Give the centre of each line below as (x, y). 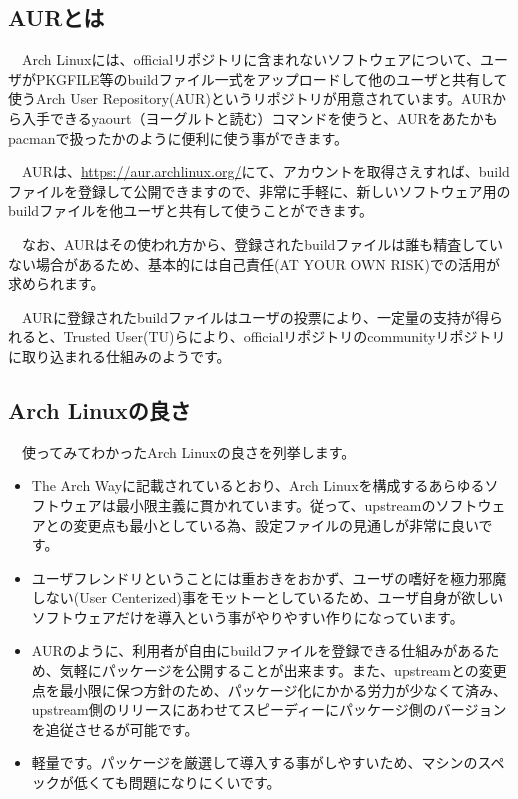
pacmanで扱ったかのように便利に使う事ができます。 (178, 137)
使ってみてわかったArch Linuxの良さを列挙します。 (188, 451)
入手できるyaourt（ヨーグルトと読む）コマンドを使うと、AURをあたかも (259, 117)
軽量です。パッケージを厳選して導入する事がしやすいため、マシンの (254, 762)
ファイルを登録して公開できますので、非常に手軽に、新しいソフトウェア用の (259, 190)
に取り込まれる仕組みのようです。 (119, 355)
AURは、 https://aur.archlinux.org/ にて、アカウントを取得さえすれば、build (265, 171)
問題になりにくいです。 (204, 782)
